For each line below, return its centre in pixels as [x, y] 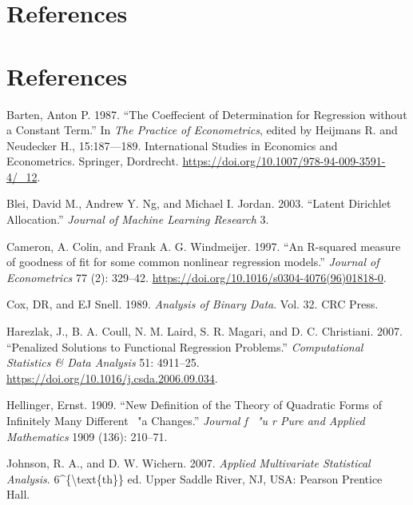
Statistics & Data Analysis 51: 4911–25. [103, 362]
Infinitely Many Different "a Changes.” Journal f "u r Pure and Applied [186, 420]
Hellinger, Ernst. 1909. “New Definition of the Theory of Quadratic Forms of [194, 405]
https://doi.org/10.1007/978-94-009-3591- [284, 161]
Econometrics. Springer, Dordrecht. [93, 161]
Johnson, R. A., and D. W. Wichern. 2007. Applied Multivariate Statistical [189, 463]
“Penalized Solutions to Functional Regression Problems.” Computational [185, 346]
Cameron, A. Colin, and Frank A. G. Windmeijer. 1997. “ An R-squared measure [204, 246]
